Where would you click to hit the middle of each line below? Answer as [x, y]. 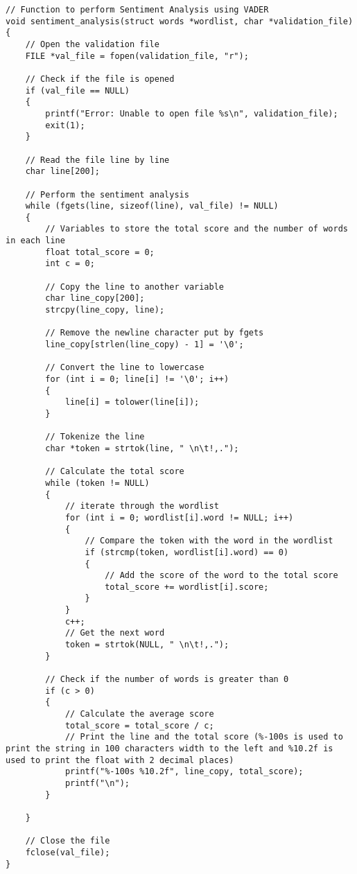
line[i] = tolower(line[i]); [132, 402]
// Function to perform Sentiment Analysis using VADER [137, 10]
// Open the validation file [92, 44]
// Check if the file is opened [100, 79]
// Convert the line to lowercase [125, 368]
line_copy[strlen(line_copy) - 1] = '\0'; [145, 345]
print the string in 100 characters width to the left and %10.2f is [169, 749]
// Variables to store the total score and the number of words [197, 229]
